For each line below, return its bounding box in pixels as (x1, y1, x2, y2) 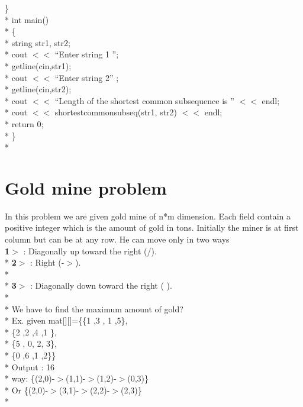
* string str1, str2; (5, 36, 70, 49)
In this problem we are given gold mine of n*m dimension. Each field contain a (5, 209, 291, 222)
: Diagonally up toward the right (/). (23, 244, 157, 257)
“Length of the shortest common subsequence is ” (54, 94, 234, 106)
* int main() (5, 13, 49, 25)
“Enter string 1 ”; (54, 48, 119, 60)
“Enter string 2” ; (54, 71, 119, 83)
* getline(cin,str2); (5, 83, 72, 95)
